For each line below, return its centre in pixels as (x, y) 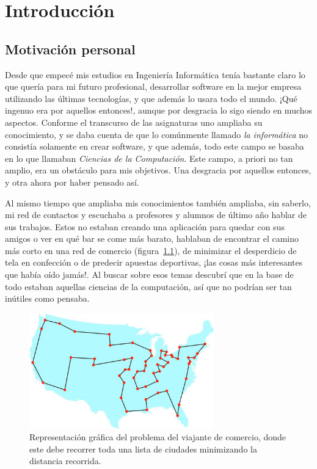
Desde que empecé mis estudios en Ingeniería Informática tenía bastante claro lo (155, 74)
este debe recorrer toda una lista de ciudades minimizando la (143, 449)
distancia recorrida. (65, 461)
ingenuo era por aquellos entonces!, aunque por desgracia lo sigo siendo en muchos (159, 110)
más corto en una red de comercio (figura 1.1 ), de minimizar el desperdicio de (151, 250)
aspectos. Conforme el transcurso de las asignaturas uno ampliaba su (134, 122)
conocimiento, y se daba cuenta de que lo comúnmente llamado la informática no (157, 134)
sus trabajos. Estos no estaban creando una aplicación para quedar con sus (145, 226)
